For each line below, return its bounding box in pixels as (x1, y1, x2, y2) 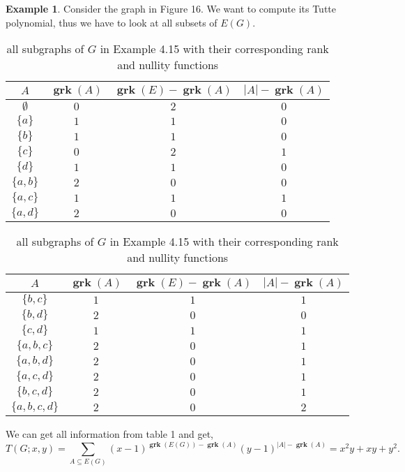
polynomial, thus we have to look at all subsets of (6, 15, 217, 29)
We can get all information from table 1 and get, (6, 427, 213, 441)
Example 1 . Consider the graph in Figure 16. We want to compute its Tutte (6, 1, 336, 15)
